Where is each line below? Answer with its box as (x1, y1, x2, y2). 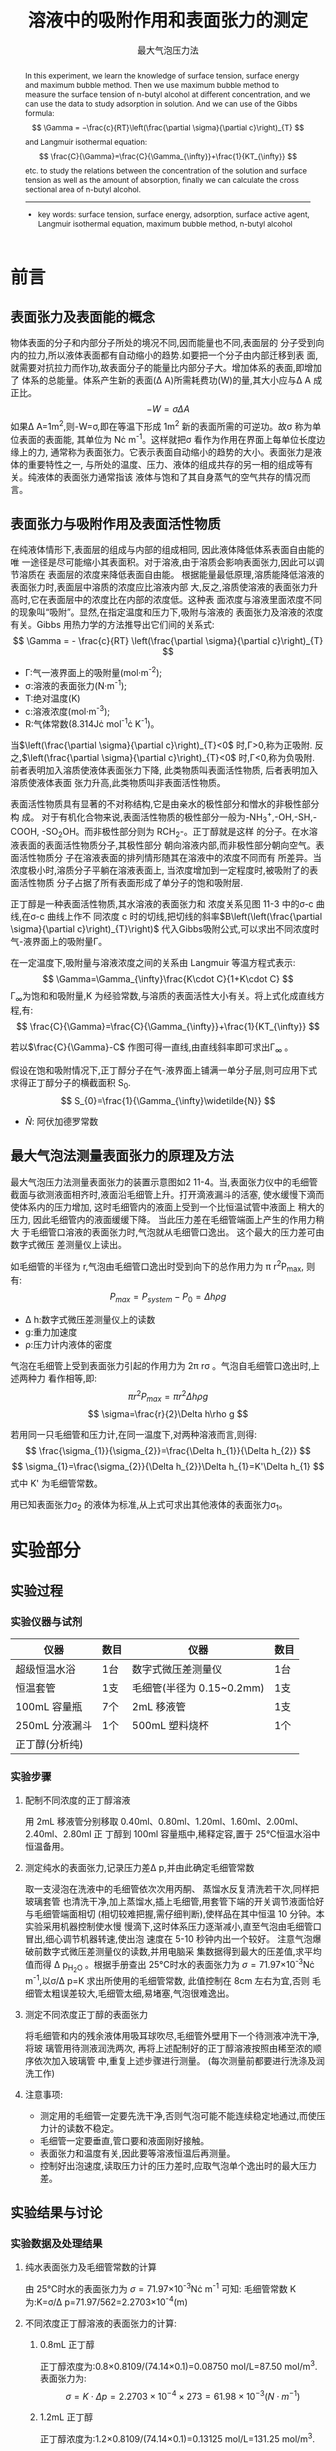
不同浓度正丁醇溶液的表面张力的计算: (24, 2317, 177, 2329)
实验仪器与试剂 (10, 1614, 83, 1628)
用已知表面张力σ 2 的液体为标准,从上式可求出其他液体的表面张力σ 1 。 (10, 1499, 288, 1513)
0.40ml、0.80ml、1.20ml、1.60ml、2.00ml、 (120, 1816, 304, 1828)
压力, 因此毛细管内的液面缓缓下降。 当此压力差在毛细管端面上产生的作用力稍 (10, 1213, 325, 1225)
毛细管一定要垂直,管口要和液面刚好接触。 (39, 2134, 210, 2146)
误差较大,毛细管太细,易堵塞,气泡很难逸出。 (59, 1987, 235, 1999)
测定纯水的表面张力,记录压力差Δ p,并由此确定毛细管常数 (24, 1862, 255, 1874)
